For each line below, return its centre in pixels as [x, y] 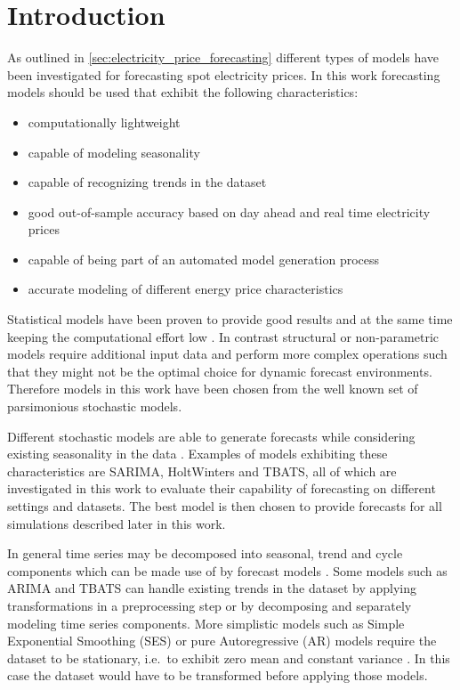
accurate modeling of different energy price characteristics [186, 289]
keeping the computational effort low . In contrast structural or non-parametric [223, 336]
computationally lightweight [104, 122]
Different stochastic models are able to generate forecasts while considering [211, 436]
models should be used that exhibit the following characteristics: [183, 92]
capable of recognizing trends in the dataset [147, 182]
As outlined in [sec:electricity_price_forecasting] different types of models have [223, 57]
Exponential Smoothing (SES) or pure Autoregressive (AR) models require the [222, 641]
